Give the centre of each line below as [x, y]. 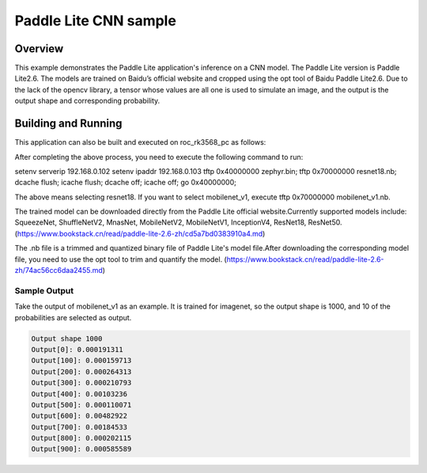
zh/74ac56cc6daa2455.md [59, 271]
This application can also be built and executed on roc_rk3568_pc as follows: [140, 142]
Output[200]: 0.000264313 [81, 371]
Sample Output [44, 290]
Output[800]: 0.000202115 [81, 438]
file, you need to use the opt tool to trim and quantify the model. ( [121, 259]
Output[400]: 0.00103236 [79, 394]
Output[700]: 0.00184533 [79, 427]
